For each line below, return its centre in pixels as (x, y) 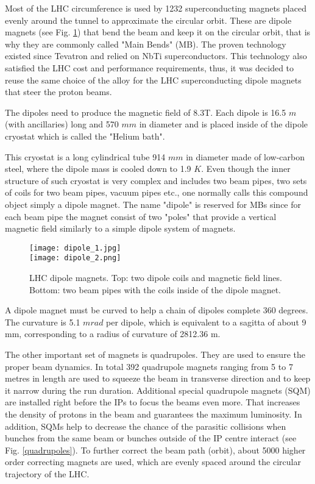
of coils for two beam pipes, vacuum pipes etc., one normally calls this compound (157, 192)
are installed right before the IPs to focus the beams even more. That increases (153, 402)
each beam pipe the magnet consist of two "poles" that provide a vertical (141, 216)
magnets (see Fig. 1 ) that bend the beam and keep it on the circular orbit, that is (158, 32)
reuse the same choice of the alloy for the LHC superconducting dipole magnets (153, 80)
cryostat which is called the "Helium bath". (85, 136)
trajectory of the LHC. (47, 473)
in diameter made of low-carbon (246, 156)
